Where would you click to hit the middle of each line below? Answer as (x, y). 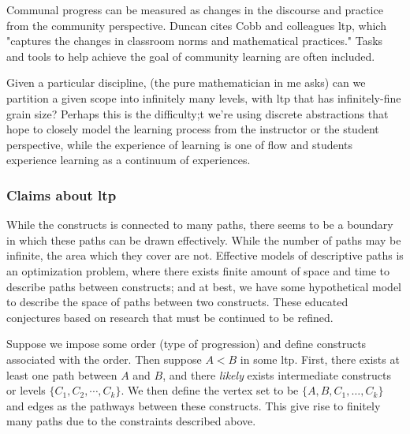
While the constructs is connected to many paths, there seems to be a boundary (200, 224)
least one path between (62, 374)
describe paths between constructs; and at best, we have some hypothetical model (204, 286)
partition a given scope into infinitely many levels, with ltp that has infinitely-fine (204, 97)
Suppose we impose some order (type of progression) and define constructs (186, 344)
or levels (26, 390)
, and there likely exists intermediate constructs (277, 374)
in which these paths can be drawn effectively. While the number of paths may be (204, 239)
